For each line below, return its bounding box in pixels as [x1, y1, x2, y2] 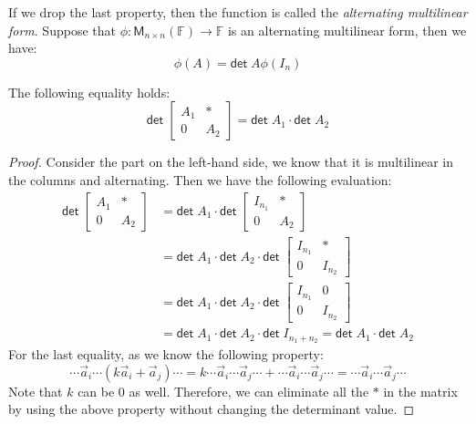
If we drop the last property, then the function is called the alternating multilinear [8, 3, 468, 21]
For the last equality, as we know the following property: [8, 345, 324, 364]
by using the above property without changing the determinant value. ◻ [8, 399, 415, 419]
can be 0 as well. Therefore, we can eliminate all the [78, 381, 369, 400]
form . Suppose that [8, 20, 116, 39]
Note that [8, 381, 63, 400]
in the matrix [383, 381, 458, 400]
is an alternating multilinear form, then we [227, 20, 467, 39]
